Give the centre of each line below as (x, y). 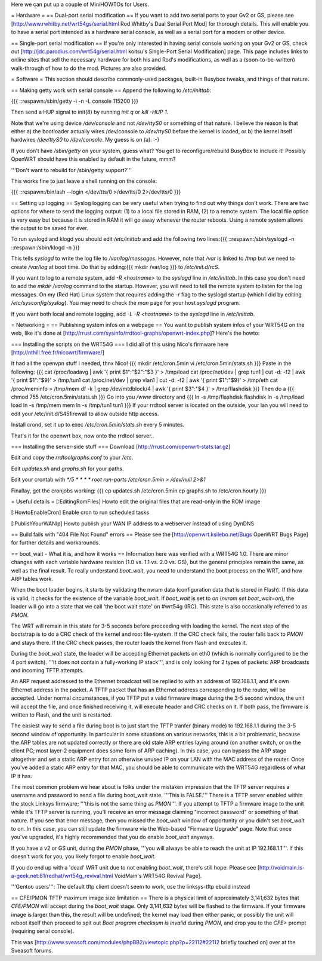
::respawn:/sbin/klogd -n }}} (45, 247)
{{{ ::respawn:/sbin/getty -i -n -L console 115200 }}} (75, 101)
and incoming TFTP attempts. (47, 670)
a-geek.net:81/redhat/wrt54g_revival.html (62, 876)
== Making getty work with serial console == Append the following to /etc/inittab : (111, 90)
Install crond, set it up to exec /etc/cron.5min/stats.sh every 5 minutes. (98, 425)
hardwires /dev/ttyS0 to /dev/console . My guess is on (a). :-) (85, 140)
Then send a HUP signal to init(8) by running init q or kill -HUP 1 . (90, 112)
